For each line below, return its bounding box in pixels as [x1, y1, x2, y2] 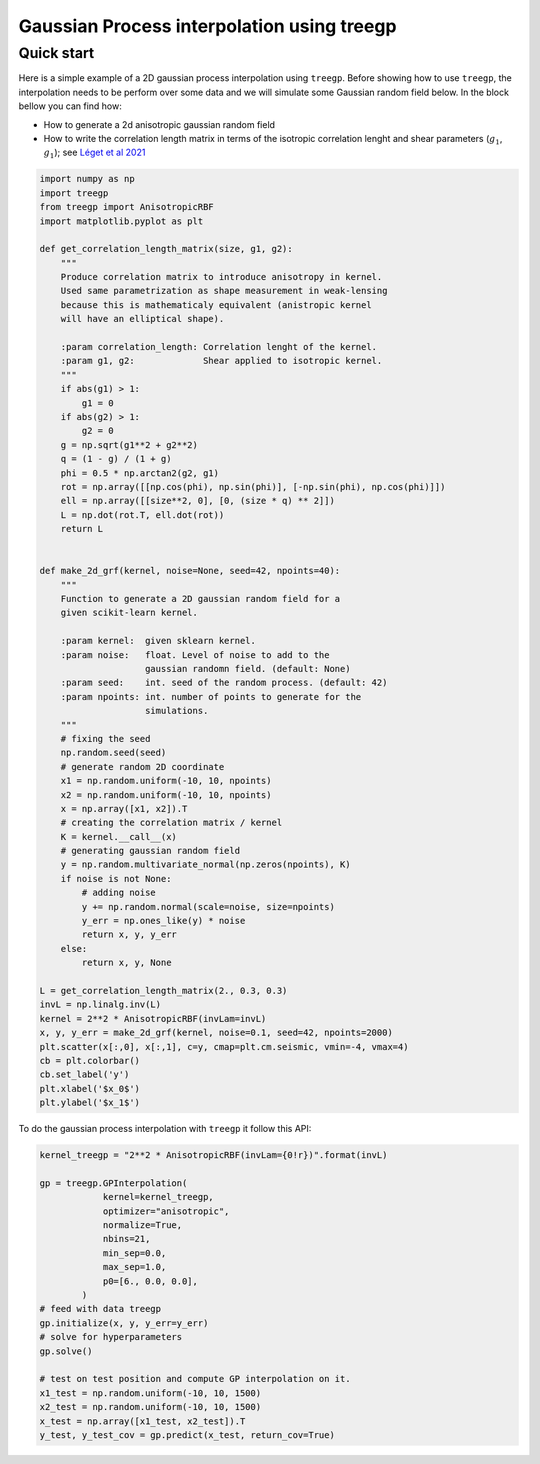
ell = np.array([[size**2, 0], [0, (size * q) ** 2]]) [60, 495, 335, 507]
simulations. [145, 705, 209, 717]
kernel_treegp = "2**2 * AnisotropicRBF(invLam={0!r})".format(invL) [39, 1150, 388, 1161]
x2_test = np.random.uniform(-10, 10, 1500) [39, 1401, 262, 1413]
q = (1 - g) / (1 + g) [60, 453, 172, 465]
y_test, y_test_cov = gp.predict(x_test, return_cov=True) [39, 1429, 335, 1440]
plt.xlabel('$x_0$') [39, 1083, 140, 1094]
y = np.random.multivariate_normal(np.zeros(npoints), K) [60, 859, 351, 870]
